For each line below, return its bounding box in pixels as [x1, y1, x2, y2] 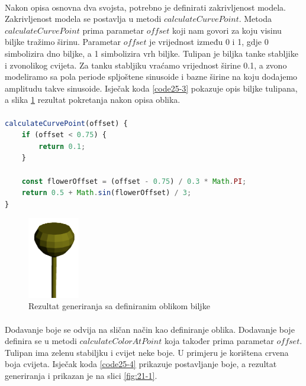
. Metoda [239, 12, 272, 25]
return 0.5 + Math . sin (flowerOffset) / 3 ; [21, 189, 192, 197]
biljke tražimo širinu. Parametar [5, 35, 121, 48]
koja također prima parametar [164, 335, 274, 347]
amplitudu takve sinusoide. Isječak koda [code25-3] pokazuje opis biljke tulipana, [5, 82, 298, 94]
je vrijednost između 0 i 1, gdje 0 [149, 35, 269, 48]
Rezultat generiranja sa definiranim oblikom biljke [28, 300, 210, 312]
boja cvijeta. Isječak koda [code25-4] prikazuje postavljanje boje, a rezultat [5, 358, 277, 370]
